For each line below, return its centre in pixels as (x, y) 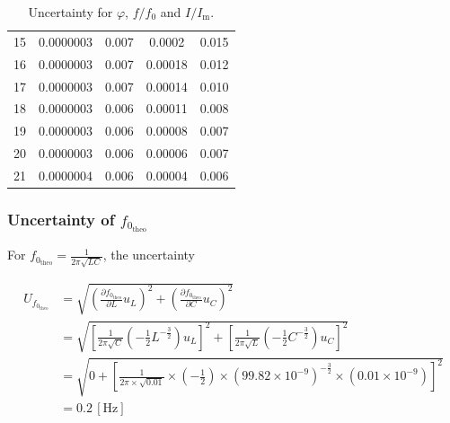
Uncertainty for (71, 12)
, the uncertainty (149, 255)
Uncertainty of (61, 219)
